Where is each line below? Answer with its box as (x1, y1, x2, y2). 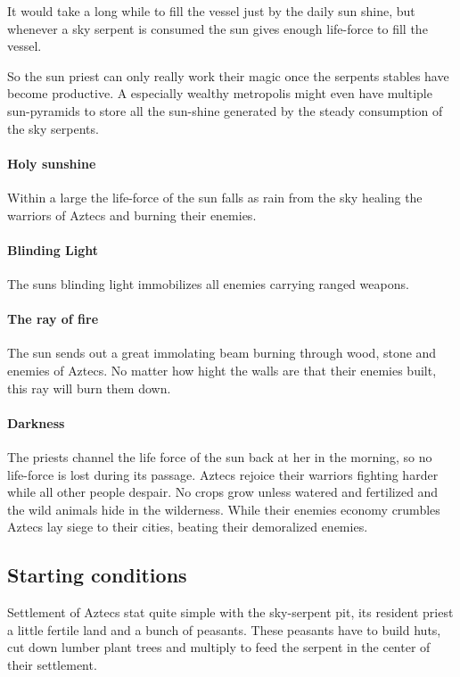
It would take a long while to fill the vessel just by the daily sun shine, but (7, 2, 415, 20)
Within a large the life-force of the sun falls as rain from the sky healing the (7, 187, 423, 206)
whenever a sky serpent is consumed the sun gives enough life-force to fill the (7, 19, 428, 37)
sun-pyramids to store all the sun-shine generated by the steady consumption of (7, 101, 443, 120)
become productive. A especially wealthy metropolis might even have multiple (7, 84, 432, 103)
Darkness (7, 413, 65, 432)
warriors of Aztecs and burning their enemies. (7, 205, 257, 224)
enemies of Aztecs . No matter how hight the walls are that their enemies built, (7, 360, 437, 379)
